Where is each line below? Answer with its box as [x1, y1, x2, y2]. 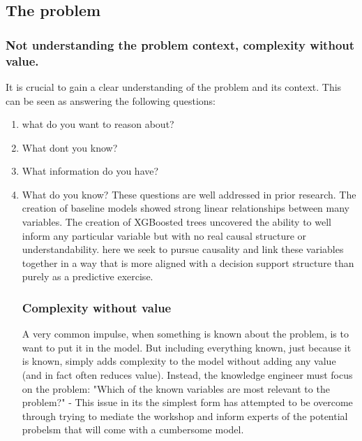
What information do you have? [22, 164, 159, 178]
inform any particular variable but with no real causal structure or [22, 228, 307, 243]
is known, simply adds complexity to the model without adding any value [22, 354, 336, 368]
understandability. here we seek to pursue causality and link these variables [22, 242, 344, 256]
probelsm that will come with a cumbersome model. [22, 422, 244, 437]
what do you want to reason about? [22, 117, 174, 131]
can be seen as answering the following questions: [6, 93, 216, 108]
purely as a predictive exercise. [22, 269, 153, 284]
